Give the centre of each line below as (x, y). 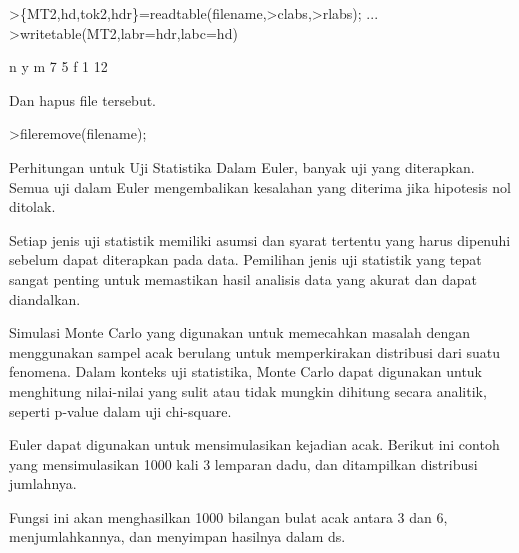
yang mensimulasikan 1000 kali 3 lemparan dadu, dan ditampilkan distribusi (243, 463)
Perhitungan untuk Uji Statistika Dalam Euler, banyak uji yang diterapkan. (242, 166)
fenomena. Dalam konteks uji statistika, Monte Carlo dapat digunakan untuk (246, 371)
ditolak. (32, 206)
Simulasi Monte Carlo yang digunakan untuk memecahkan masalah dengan (240, 332)
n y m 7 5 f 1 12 (58, 66)
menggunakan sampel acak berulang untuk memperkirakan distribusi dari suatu (254, 351)
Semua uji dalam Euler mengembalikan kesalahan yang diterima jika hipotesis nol (260, 186)
